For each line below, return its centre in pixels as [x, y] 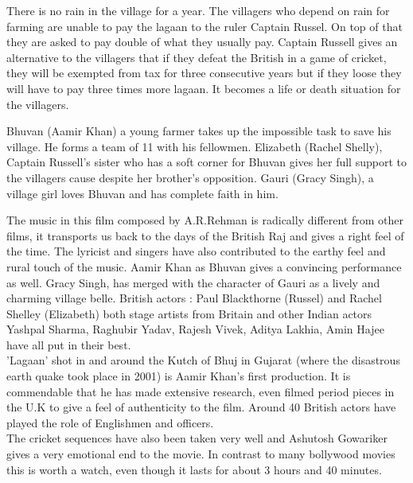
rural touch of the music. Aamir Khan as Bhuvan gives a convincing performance [204, 266]
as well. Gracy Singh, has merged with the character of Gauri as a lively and [193, 282]
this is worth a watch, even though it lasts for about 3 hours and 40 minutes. [194, 469]
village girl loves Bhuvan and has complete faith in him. [142, 193]
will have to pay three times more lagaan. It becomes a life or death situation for [204, 88]
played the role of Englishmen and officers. [110, 422]
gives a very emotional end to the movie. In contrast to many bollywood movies [201, 454]
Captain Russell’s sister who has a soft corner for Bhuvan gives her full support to [206, 162]
